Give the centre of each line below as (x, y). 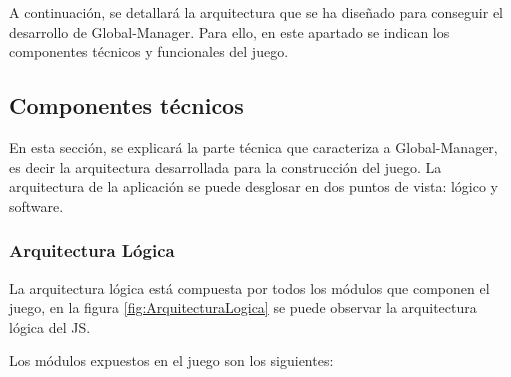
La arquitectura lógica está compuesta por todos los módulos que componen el (249, 287)
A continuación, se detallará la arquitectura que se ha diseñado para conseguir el (256, 12)
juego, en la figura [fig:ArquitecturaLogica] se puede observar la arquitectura (243, 307)
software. (36, 205)
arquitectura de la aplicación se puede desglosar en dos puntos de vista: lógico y (254, 186)
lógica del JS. (50, 326)
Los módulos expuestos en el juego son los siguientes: (171, 360)
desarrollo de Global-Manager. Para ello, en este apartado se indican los (229, 31)
